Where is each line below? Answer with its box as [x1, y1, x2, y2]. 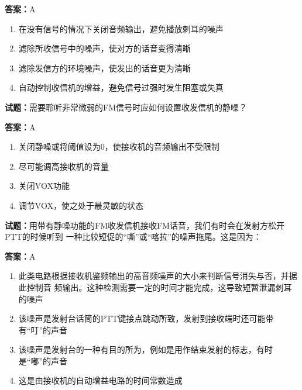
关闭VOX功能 [18, 180, 70, 192]
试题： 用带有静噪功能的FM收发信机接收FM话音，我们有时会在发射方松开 [5, 219, 284, 231]
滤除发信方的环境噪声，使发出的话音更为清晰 [18, 61, 191, 74]
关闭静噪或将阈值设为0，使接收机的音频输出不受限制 [18, 140, 219, 153]
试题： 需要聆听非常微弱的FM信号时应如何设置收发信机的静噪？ [5, 101, 247, 113]
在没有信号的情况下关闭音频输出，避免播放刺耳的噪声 [18, 22, 224, 34]
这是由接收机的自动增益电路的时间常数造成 [18, 374, 183, 386]
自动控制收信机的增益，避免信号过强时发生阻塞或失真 [18, 81, 224, 94]
